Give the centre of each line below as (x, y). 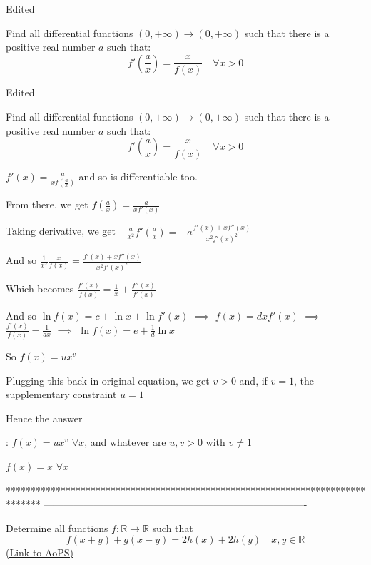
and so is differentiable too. (138, 176)
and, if (253, 380)
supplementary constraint (61, 394)
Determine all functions (57, 528)
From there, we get (47, 204)
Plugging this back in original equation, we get (108, 380)
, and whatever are (125, 442)
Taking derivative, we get (61, 231)
